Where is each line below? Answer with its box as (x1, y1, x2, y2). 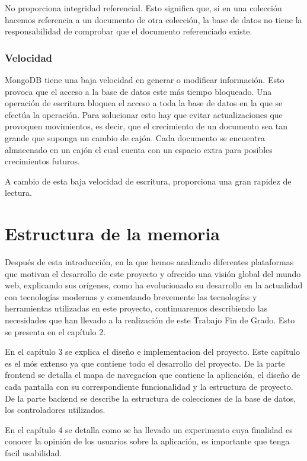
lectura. (5, 186, 32, 199)
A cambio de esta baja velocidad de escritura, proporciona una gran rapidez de (5, 174, 292, 187)
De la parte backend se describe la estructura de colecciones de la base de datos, (5, 392, 296, 404)
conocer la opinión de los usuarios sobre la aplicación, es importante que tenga (5, 435, 290, 447)
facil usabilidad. (5, 446, 62, 459)
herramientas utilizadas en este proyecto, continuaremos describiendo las (5, 302, 268, 314)
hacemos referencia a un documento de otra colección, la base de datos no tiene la (5, 13, 302, 26)
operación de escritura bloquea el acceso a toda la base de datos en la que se (5, 97, 283, 109)
